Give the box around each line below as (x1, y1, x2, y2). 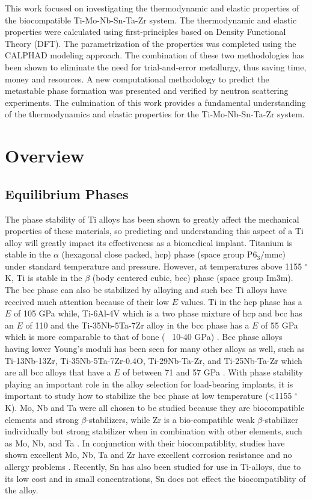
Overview (5, 143, 85, 168)
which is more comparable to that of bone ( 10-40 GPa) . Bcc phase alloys (5, 330, 283, 343)
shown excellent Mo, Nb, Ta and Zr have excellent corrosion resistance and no (5, 448, 292, 461)
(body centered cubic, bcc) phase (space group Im (92, 271, 277, 284)
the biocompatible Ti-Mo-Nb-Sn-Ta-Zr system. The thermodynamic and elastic (5, 13, 297, 26)
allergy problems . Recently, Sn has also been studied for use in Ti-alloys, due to (5, 460, 301, 472)
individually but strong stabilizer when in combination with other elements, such (5, 425, 302, 437)
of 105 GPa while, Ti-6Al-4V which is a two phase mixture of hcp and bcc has (14, 307, 302, 319)
